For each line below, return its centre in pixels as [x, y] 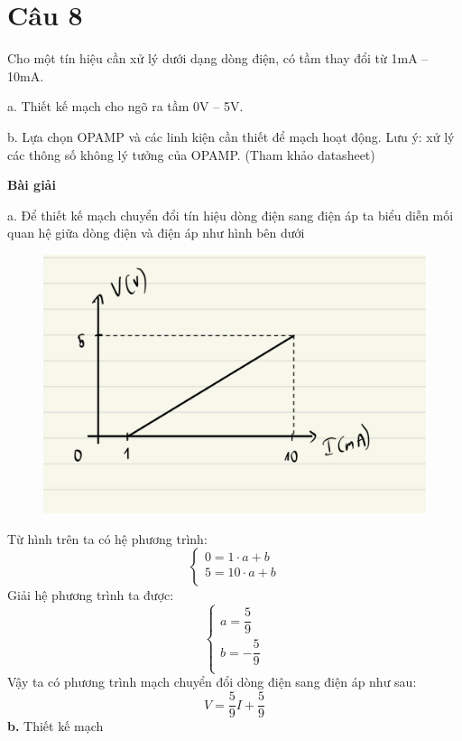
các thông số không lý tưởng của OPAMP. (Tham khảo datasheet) [191, 154]
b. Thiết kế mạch [55, 726]
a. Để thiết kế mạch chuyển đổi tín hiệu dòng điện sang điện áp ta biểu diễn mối [231, 215]
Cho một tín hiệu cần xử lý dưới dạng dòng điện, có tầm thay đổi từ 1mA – [218, 58]
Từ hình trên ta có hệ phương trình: [107, 538]
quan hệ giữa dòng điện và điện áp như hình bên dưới [156, 233]
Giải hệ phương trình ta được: [91, 595]
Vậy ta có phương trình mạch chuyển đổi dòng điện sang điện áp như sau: [212, 682]
